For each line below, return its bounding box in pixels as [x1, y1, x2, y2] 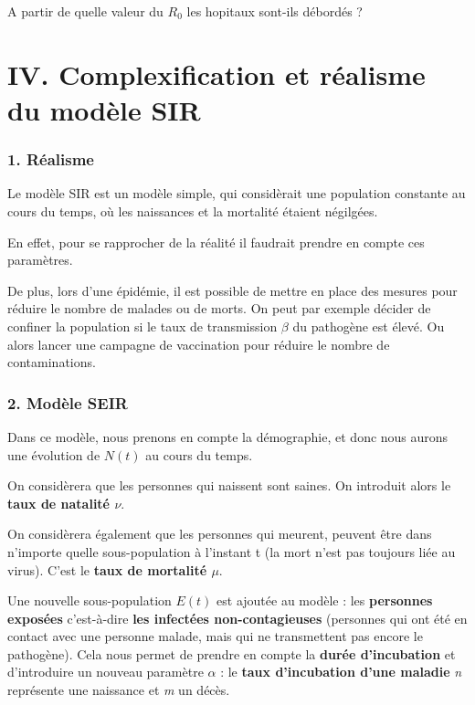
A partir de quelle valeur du [7, 2, 164, 20]
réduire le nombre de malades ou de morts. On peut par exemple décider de [7, 299, 431, 318]
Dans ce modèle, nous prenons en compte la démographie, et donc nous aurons [7, 426, 449, 446]
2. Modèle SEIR [7, 391, 128, 414]
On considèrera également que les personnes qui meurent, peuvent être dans [7, 524, 432, 543]
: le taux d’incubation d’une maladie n [220, 662, 462, 681]
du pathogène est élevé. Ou [292, 316, 445, 335]
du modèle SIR [7, 90, 201, 128]
